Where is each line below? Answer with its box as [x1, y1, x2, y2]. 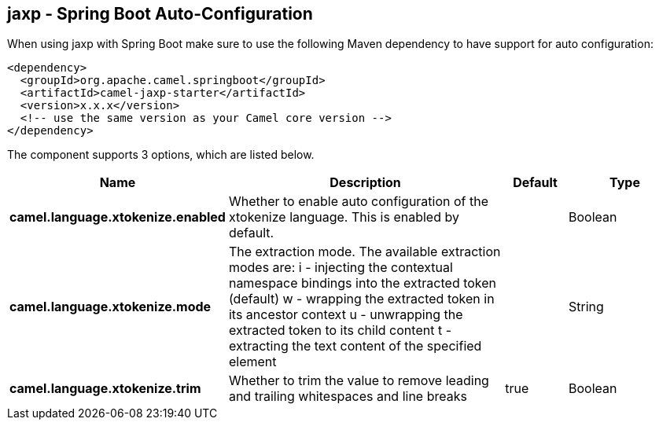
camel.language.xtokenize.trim [9, 380, 201, 397]
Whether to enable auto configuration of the [228, 193, 489, 210]
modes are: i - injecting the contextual [228, 259, 453, 276]
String [569, 299, 604, 315]
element [228, 354, 277, 370]
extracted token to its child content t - [228, 322, 451, 339]
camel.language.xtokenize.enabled [9, 209, 226, 226]
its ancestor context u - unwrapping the [228, 307, 463, 323]
